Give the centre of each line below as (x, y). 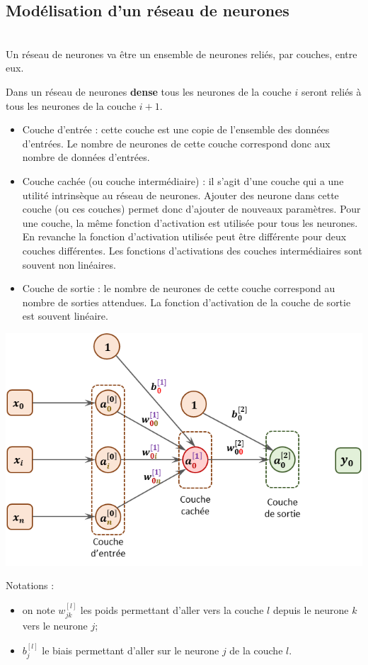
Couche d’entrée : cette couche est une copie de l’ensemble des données (176, 129)
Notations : (30, 585)
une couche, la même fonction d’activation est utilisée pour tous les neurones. (190, 222)
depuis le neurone (311, 609)
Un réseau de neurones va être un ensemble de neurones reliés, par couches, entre (182, 54)
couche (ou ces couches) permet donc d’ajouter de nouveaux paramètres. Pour (191, 209)
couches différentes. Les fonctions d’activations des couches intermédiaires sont (192, 250)
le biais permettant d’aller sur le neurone (131, 650)
